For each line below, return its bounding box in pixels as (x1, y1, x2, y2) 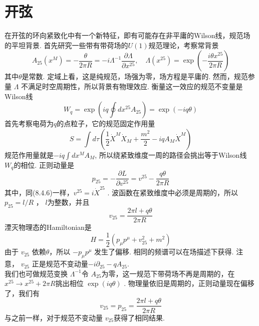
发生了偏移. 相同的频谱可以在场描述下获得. (94, 246, 234, 257)
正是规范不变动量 (32, 258, 88, 269)
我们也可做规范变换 (5, 268, 68, 278)
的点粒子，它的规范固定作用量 (57, 118, 155, 129)
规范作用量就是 (5, 149, 54, 160)
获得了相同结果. (114, 312, 165, 322)
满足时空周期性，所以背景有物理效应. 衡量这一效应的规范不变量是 (28, 81, 243, 91)
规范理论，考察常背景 (148, 40, 219, 50)
